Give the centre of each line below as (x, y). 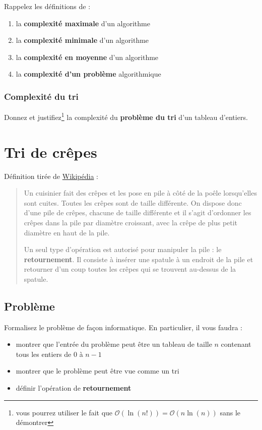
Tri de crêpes (51, 151)
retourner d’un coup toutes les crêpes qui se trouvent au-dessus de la (130, 269)
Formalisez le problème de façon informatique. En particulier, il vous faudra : (123, 327)
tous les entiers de (44, 354)
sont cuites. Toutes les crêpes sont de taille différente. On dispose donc (133, 202)
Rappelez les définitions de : (47, 6)
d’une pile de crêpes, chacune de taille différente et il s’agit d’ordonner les (138, 212)
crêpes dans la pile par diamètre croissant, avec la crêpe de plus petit (131, 222)
